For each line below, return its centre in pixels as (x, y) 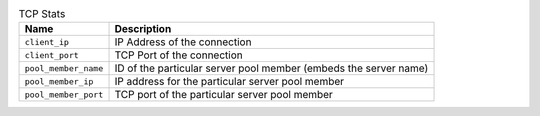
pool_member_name (64, 68)
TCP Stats (42, 14)
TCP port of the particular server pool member (224, 95)
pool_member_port (64, 94)
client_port (51, 55)
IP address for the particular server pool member (229, 82)
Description (143, 29)
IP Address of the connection (183, 42)
